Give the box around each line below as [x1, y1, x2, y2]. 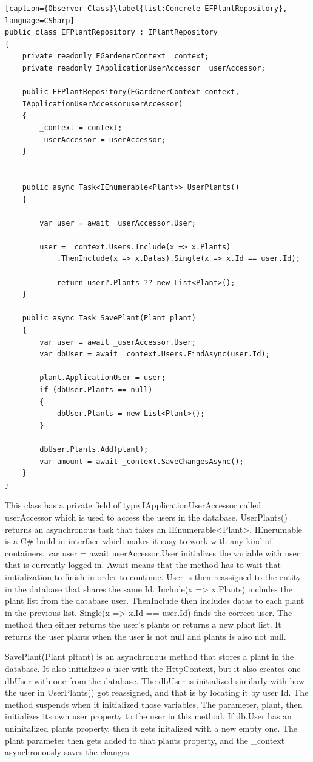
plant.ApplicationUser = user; [39, 373, 166, 383]
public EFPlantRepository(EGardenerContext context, [22, 88, 240, 97]
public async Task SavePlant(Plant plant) [22, 314, 196, 323]
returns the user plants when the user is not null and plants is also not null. [5, 629, 286, 642]
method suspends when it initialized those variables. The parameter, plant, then [5, 698, 303, 710]
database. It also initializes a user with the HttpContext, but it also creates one [5, 662, 301, 675]
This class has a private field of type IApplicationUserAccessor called [5, 499, 261, 511]
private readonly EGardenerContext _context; [22, 52, 209, 61]
